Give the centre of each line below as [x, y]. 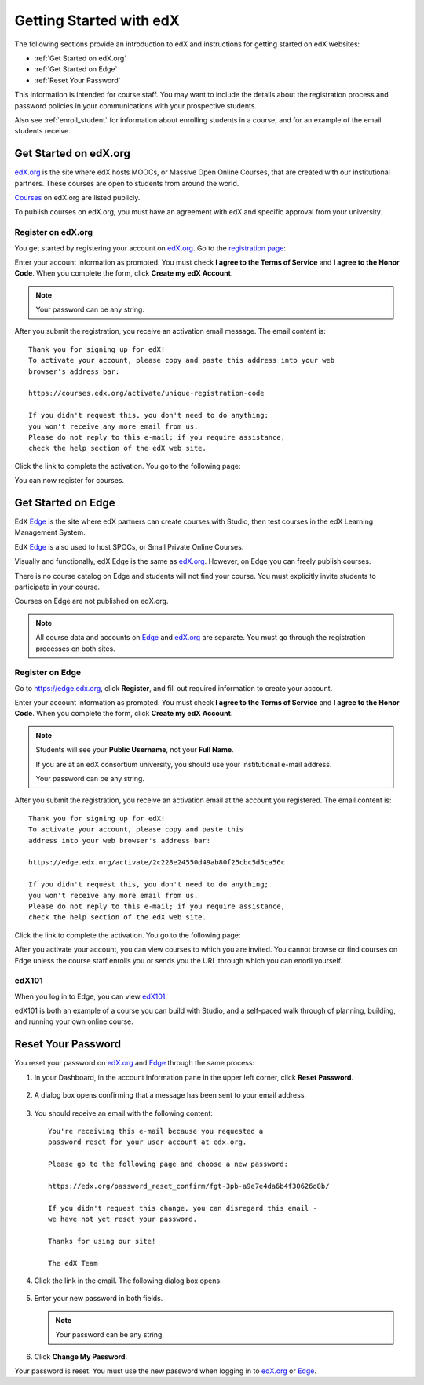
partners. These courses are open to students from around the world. [127, 183]
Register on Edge [48, 673]
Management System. [50, 532]
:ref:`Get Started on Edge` [76, 69]
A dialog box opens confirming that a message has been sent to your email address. [170, 1095]
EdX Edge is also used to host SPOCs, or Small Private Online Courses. [129, 546]
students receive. [42, 131]
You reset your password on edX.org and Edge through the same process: [135, 1063]
